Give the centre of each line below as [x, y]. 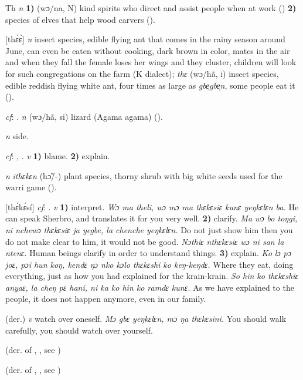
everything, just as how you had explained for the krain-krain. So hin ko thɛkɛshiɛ [152, 276]
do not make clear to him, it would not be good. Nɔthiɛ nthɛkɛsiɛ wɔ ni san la [145, 241]
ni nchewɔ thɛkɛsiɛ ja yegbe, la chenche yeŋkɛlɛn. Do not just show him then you [149, 229]
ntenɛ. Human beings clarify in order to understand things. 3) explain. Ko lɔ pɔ [148, 253]
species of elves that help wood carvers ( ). [80, 19]
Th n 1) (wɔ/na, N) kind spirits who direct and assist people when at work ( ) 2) [151, 8]
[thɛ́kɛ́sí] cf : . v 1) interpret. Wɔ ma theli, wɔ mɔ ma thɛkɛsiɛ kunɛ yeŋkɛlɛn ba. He [152, 206]
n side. [17, 136]
